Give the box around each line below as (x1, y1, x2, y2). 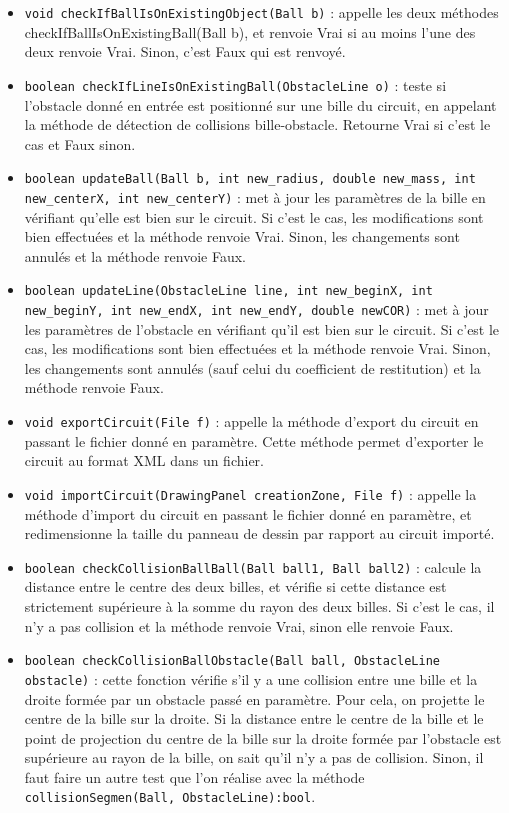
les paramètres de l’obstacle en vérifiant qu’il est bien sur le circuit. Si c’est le (24, 318, 500, 339)
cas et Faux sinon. (24, 133, 136, 154)
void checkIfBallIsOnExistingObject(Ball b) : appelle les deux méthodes (24, 2, 499, 22)
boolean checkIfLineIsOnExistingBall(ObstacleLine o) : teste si (24, 74, 447, 95)
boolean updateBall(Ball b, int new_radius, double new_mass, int (24, 172, 476, 187)
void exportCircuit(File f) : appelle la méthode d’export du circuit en (24, 411, 479, 432)
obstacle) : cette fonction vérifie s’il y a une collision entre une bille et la (24, 668, 478, 689)
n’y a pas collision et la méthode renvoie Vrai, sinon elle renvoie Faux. (24, 615, 454, 636)
